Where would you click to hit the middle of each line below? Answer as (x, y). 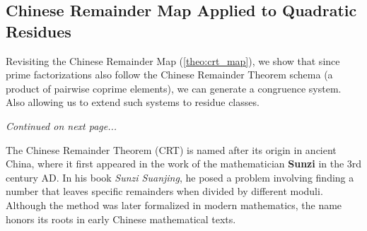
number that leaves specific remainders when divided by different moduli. (164, 191)
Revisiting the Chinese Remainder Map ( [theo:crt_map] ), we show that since (173, 60)
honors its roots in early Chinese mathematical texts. (121, 219)
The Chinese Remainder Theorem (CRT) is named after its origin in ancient (171, 149)
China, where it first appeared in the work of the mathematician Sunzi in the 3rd (184, 164)
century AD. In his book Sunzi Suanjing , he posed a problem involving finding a (180, 177)
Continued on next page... (62, 125)
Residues (39, 31)
